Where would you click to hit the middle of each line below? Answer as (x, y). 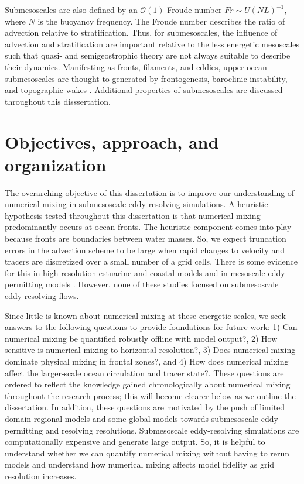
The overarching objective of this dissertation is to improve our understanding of (150, 192)
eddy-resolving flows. (42, 296)
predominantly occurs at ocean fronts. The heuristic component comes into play (148, 227)
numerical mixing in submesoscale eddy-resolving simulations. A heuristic (136, 204)
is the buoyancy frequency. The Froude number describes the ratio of (161, 21)
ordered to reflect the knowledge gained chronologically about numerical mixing (148, 384)
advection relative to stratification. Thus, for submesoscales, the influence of (141, 32)
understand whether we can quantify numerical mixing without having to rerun (147, 453)
